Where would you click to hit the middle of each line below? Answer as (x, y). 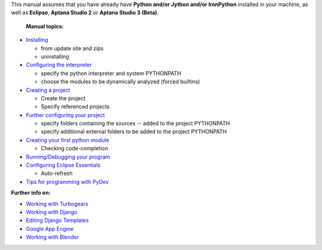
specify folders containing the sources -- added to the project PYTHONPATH (135, 124)
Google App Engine (50, 229)
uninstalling (55, 56)
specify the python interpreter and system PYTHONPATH (111, 73)
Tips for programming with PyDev (67, 181)
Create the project (63, 98)
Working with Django (52, 212)
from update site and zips (72, 48)
